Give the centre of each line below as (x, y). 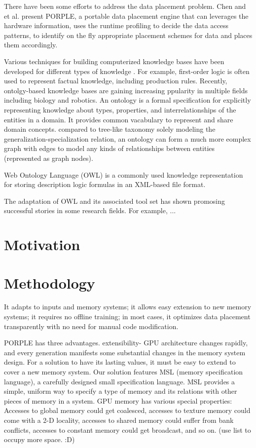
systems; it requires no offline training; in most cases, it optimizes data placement (127, 316)
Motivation (42, 244)
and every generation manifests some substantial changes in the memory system (125, 352)
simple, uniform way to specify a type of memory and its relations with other (121, 391)
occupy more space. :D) (39, 439)
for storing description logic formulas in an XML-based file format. (105, 184)
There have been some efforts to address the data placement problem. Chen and (125, 6)
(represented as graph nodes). (49, 158)
